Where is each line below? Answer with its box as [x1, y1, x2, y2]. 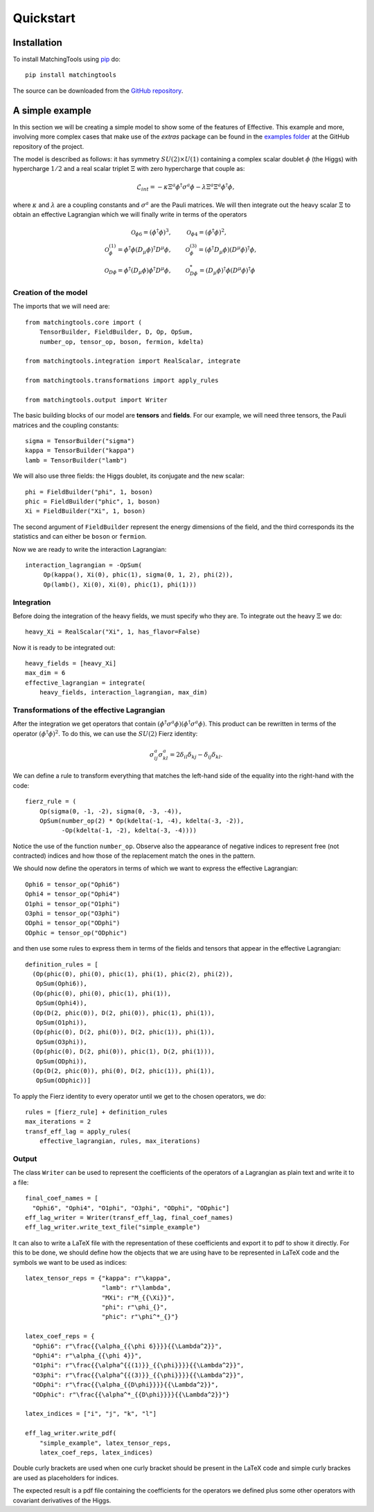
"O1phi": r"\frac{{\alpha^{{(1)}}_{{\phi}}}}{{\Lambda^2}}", [32, 1361, 244, 1369]
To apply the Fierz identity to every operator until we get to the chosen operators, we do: [12, 1092, 266, 1100]
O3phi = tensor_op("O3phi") [25, 910, 121, 917]
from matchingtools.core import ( [25, 318, 142, 326]
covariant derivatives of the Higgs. [12, 1496, 112, 1504]
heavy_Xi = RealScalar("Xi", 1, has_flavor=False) [25, 628, 201, 636]
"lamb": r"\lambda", [101, 1284, 172, 1292]
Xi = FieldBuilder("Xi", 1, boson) [25, 507, 146, 515]
